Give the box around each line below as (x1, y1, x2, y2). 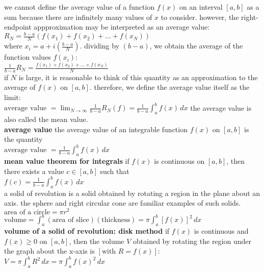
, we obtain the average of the (149, 40, 243, 51)
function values (4, 52, 51, 62)
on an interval (179, 2, 223, 12)
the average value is (190, 102, 252, 113)
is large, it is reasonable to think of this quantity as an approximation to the (18, 71, 258, 82)
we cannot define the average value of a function (4, 2, 155, 12)
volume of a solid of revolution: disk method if (4, 226, 170, 236)
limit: (4, 92, 21, 103)
